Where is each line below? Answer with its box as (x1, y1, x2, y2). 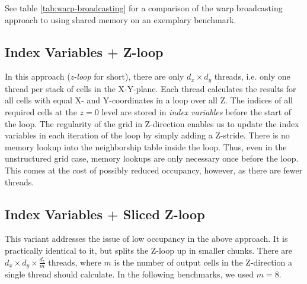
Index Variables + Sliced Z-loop (5, 204, 205, 223)
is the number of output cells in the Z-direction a (114, 255, 292, 268)
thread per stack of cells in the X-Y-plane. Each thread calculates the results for (5, 82, 296, 94)
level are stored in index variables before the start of (101, 106, 292, 118)
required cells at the (5, 106, 77, 118)
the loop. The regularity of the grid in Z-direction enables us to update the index (5, 117, 299, 130)
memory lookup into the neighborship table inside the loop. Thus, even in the (5, 140, 287, 153)
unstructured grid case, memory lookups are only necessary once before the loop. (5, 152, 299, 165)
